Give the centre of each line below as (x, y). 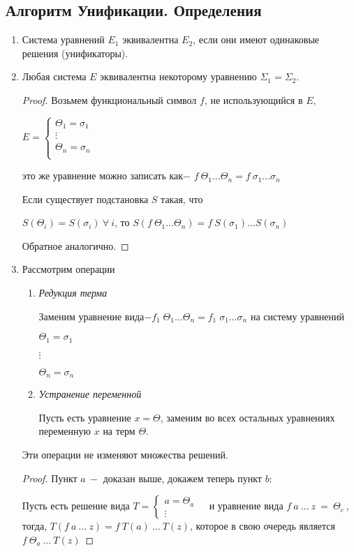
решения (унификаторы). (75, 53)
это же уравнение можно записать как (103, 176)
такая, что (182, 199)
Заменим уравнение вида (91, 316)
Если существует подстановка (85, 199)
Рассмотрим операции (68, 269)
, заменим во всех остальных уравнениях (248, 417)
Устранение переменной (90, 394)
